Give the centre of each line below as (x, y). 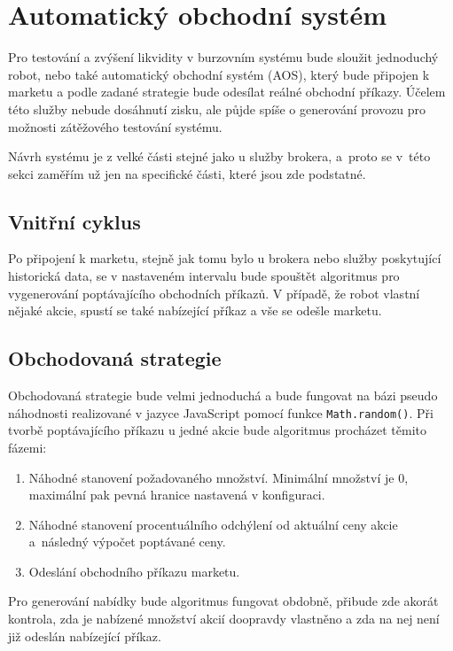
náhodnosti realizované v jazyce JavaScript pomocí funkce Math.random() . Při (221, 412)
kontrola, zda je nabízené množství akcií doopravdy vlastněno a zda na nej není (224, 619)
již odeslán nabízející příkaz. (85, 635)
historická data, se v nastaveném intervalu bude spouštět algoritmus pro (204, 276)
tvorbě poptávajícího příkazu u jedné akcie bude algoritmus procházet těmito (217, 430)
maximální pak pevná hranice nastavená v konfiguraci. (177, 495)
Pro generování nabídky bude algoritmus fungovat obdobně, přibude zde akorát (223, 601)
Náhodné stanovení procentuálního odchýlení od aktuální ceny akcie (213, 524)
